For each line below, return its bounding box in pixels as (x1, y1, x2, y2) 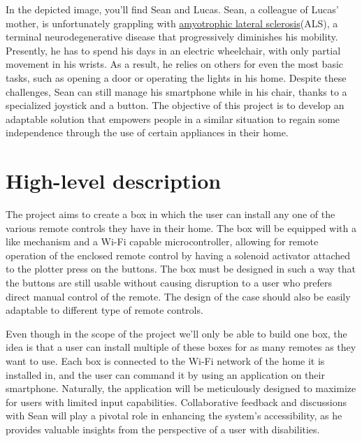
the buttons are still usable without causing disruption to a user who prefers (6, 275, 333, 290)
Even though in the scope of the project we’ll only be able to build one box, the (6, 326, 347, 340)
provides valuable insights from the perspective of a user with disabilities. (6, 421, 320, 436)
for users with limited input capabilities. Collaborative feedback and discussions (6, 394, 347, 409)
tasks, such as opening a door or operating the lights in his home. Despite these (6, 70, 347, 85)
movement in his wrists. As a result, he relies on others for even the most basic (6, 57, 344, 71)
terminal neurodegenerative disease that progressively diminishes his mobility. (6, 29, 338, 44)
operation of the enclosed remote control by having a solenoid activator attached (6, 247, 351, 262)
